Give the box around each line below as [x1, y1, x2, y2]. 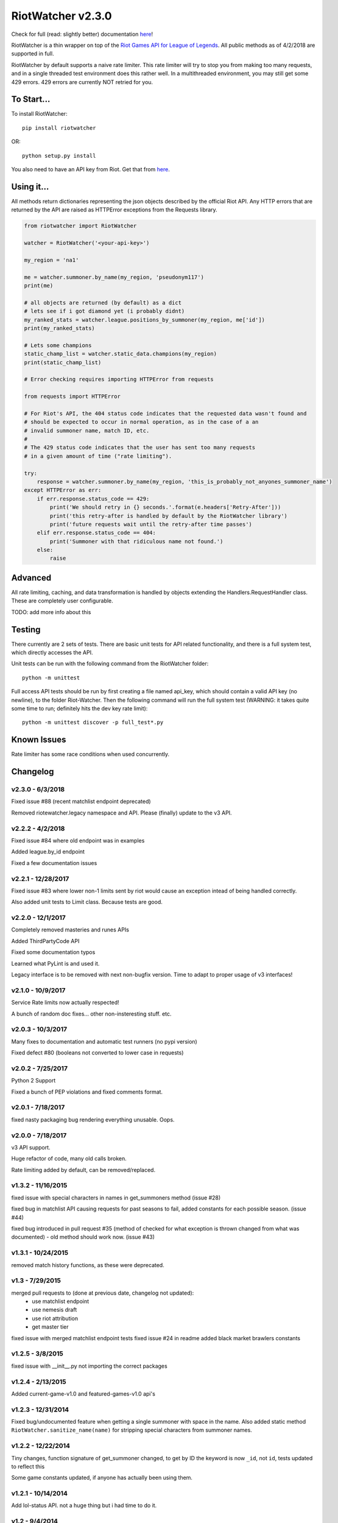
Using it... [11, 182, 49, 192]
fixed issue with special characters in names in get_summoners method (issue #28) [11, 1194, 221, 1201]
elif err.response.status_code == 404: [37, 529, 157, 536]
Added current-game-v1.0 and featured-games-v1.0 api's [11, 1390, 155, 1398]
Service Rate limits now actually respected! [11, 999, 120, 1006]
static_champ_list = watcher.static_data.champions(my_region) [24, 350, 217, 358]
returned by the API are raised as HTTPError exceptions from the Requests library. [11, 206, 217, 213]
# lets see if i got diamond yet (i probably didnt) [24, 308, 185, 315]
